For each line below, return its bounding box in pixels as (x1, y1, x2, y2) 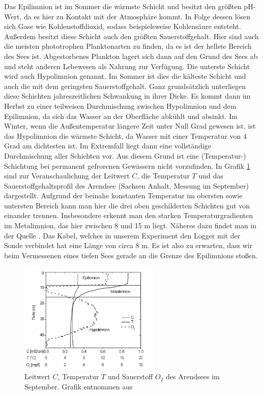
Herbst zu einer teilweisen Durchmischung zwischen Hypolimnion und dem (4, 100, 237, 111)
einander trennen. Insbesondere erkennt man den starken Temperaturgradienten (4, 210, 253, 221)
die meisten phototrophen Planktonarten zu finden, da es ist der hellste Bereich (4, 41, 252, 51)
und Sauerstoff (107, 371, 153, 382)
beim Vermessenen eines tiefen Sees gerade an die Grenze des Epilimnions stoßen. (4, 250, 258, 260)
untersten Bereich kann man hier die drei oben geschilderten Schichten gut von (4, 200, 250, 210)
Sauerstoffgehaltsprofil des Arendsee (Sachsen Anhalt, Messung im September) (4, 180, 249, 191)
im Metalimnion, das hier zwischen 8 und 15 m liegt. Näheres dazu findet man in (4, 220, 257, 231)
